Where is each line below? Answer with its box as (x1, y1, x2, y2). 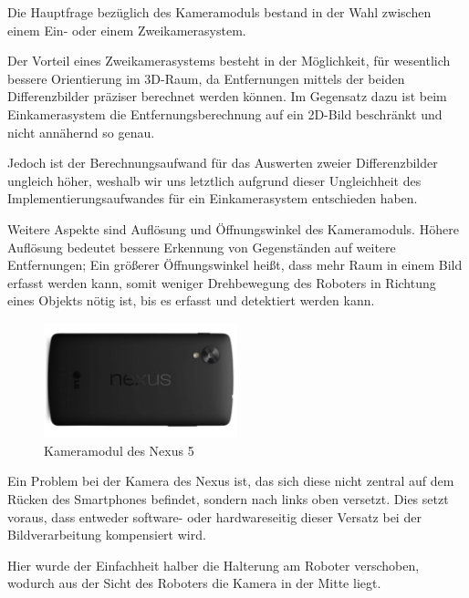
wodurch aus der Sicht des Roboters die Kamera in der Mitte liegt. (7, 573, 381, 593)
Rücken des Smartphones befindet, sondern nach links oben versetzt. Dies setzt (7, 489, 449, 508)
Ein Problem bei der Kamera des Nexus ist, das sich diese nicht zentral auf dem (7, 471, 454, 490)
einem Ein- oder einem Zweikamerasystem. (7, 20, 246, 39)
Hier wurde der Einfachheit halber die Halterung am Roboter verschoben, (7, 555, 420, 574)
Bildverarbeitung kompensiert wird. (7, 525, 206, 544)
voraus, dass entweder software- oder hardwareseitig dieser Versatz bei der (7, 507, 422, 526)
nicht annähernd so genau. (7, 122, 155, 141)
